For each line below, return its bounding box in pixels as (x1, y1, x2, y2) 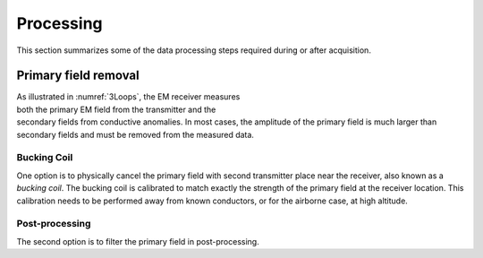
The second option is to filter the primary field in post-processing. (16, 236, 259, 246)
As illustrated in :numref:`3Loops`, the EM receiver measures (16, 91, 241, 102)
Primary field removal (16, 68, 140, 83)
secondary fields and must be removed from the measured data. (16, 129, 255, 140)
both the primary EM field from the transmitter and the (16, 104, 216, 115)
